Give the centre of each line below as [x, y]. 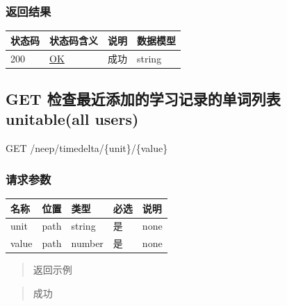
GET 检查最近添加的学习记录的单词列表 [143, 99]
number [87, 243]
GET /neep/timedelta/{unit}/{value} [87, 148]
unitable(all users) [72, 119]
